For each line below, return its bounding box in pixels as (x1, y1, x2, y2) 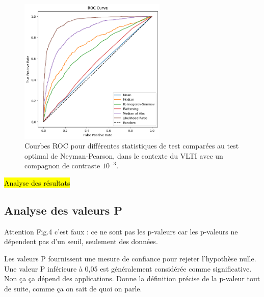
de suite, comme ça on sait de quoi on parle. (4, 283, 142, 293)
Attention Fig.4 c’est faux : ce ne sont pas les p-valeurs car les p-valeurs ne (4, 226, 238, 236)
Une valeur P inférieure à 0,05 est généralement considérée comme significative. (4, 263, 252, 274)
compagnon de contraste (24, 160, 100, 171)
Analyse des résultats (4, 177, 70, 188)
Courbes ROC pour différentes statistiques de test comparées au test (24, 140, 239, 151)
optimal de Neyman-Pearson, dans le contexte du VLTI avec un (24, 150, 223, 161)
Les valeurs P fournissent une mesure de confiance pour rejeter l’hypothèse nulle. (4, 253, 256, 263)
